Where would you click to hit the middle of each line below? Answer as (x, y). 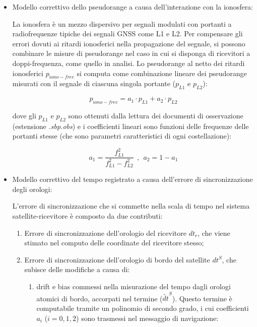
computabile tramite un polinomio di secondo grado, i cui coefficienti (143, 308)
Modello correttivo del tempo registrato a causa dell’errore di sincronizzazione (133, 179)
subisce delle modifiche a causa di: (77, 269)
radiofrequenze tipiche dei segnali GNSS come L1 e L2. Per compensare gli (127, 34)
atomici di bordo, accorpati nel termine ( (100, 298)
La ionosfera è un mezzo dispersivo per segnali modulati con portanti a (122, 23)
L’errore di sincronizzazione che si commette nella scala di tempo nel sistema (131, 206)
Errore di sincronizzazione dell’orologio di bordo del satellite (117, 259)
